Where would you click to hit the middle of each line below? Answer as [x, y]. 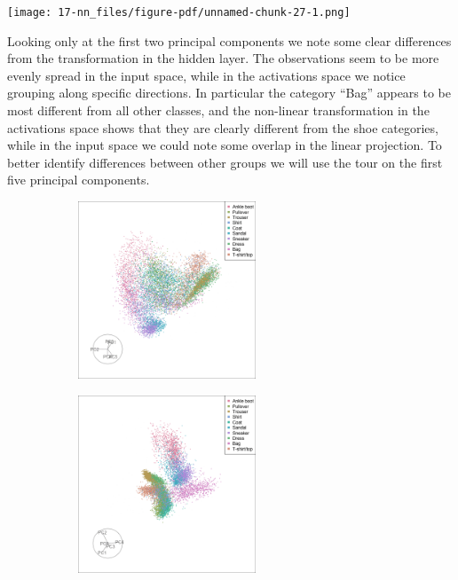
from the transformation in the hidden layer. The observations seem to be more [223, 58]
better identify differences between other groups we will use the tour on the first [225, 162]
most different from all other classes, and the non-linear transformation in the [218, 110]
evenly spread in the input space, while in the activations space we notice [206, 75]
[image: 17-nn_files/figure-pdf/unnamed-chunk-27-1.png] [179, 12]
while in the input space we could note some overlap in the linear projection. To [225, 145]
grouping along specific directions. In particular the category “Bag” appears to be [229, 93]
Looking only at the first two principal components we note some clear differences [229, 40]
